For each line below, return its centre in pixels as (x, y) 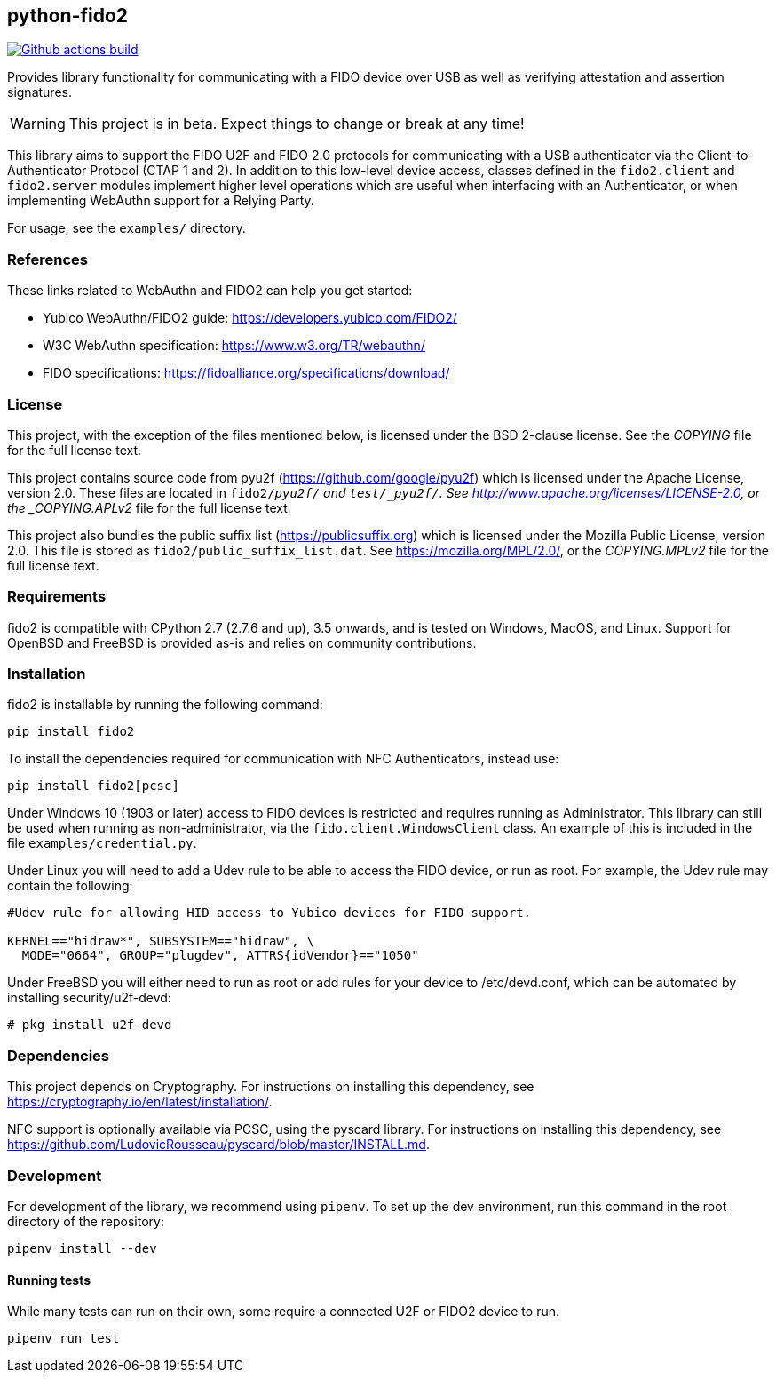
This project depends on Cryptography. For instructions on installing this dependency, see (271, 1087)
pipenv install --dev (82, 1248)
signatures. (40, 92)
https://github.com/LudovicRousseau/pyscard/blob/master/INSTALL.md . (218, 1145)
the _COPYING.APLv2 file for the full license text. (149, 507)
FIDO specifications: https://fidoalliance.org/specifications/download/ (246, 373)
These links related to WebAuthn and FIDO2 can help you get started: (210, 291)
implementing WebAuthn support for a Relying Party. (161, 201)
